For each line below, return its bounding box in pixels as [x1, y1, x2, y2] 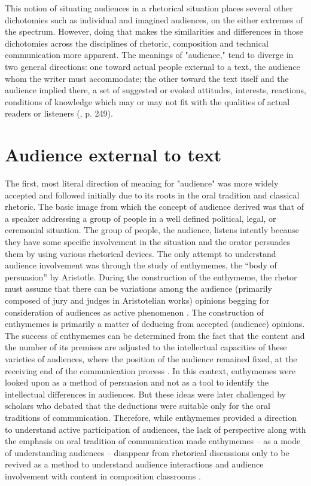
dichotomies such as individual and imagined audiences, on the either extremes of [5, 13, 303, 26]
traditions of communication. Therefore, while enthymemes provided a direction [5, 411, 297, 423]
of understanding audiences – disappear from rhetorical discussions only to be [5, 446, 289, 459]
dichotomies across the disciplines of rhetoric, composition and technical [5, 36, 269, 49]
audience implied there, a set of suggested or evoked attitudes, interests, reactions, [5, 84, 306, 96]
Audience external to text [5, 142, 222, 167]
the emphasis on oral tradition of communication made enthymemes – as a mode [5, 435, 301, 447]
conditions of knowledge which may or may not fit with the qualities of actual [5, 95, 290, 108]
